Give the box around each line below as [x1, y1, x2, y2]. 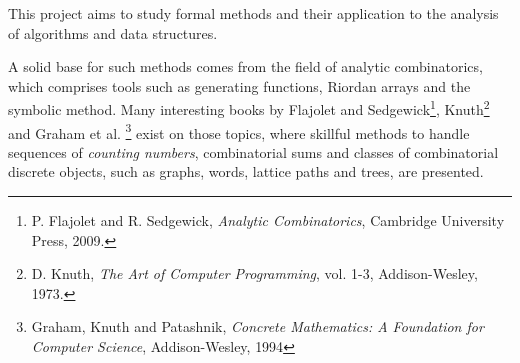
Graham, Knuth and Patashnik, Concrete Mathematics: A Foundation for [31, 316, 484, 337]
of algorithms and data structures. [8, 22, 218, 43]
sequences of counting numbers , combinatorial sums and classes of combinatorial [8, 141, 499, 162]
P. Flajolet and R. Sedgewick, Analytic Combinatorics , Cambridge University [31, 210, 505, 231]
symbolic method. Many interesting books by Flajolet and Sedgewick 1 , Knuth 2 [8, 96, 490, 120]
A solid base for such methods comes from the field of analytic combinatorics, [8, 56, 483, 77]
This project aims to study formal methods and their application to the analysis [8, 3, 499, 23]
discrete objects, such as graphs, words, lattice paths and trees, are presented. [8, 161, 484, 182]
